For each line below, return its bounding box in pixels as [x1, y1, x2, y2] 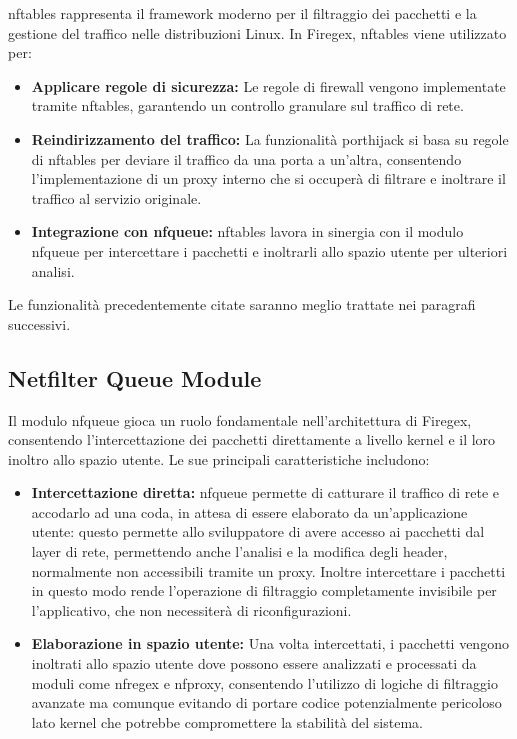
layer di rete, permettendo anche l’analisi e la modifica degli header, [31, 541, 448, 562]
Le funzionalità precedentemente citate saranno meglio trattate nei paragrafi [8, 294, 476, 315]
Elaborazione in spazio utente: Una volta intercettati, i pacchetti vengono [31, 633, 509, 654]
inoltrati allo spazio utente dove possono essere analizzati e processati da [31, 653, 477, 674]
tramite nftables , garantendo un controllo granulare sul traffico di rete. [31, 95, 464, 116]
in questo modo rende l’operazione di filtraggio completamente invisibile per [31, 580, 497, 601]
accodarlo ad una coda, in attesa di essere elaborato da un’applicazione [31, 501, 468, 522]
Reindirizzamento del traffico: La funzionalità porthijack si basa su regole [31, 128, 509, 149]
